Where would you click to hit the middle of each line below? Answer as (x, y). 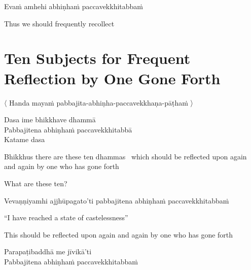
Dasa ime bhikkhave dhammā (50, 120)
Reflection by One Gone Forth (112, 78)
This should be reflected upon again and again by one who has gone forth (119, 234)
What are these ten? (36, 183)
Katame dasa (25, 139)
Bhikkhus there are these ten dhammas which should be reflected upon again (126, 156)
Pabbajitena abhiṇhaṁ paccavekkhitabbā (68, 129)
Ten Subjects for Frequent (97, 58)
